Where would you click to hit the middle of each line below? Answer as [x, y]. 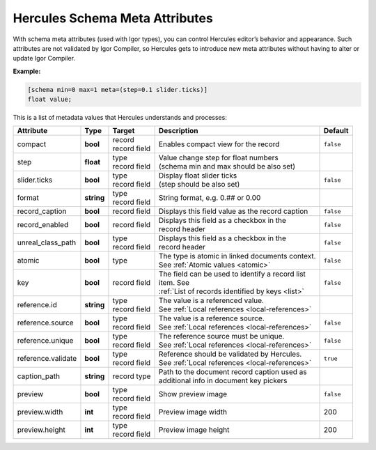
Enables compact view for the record [219, 144]
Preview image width [193, 412]
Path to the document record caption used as [233, 372]
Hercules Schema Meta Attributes [113, 18]
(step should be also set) [199, 185]
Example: [27, 71]
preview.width [40, 412]
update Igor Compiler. [44, 59]
